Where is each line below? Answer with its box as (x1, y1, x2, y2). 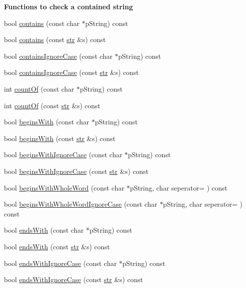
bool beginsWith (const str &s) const (4, 133, 116, 143)
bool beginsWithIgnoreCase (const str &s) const (4, 166, 148, 176)
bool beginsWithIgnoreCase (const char (4, 149, 123, 160)
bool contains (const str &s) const (4, 34, 106, 45)
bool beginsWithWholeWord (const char (4, 182, 124, 192)
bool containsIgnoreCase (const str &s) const (4, 67, 139, 77)
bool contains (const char (4, 18, 80, 28)
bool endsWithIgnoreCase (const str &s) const (4, 274, 143, 285)
